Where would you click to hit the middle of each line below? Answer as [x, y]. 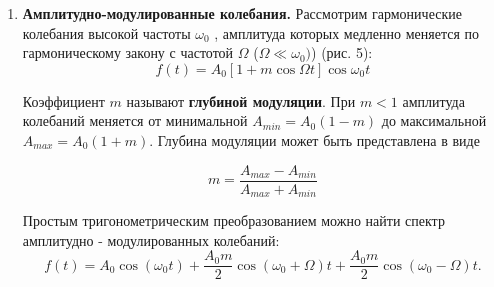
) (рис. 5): [342, 52]
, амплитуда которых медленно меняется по [347, 32]
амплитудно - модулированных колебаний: [151, 239]
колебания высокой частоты [106, 32]
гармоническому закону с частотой [128, 52]
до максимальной [434, 120]
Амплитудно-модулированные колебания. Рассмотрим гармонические [242, 13]
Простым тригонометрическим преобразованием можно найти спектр [233, 220]
